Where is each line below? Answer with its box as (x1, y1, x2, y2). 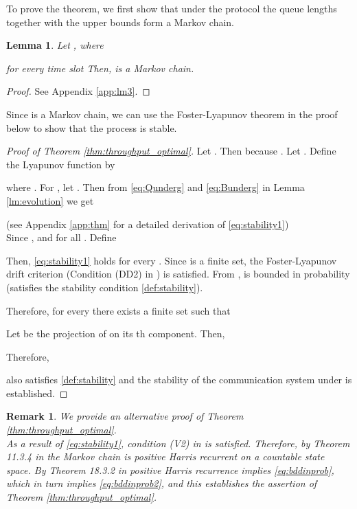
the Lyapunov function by (6, 157, 115, 171)
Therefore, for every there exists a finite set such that (6, 303, 231, 317)
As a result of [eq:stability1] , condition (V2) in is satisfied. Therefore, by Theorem (6, 436, 350, 450)
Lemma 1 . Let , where (6, 38, 104, 52)
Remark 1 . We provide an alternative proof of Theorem (6, 409, 244, 423)
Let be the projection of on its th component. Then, (6, 326, 225, 341)
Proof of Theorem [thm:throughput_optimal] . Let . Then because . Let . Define (6, 144, 336, 158)
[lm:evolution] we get (6, 193, 94, 207)
